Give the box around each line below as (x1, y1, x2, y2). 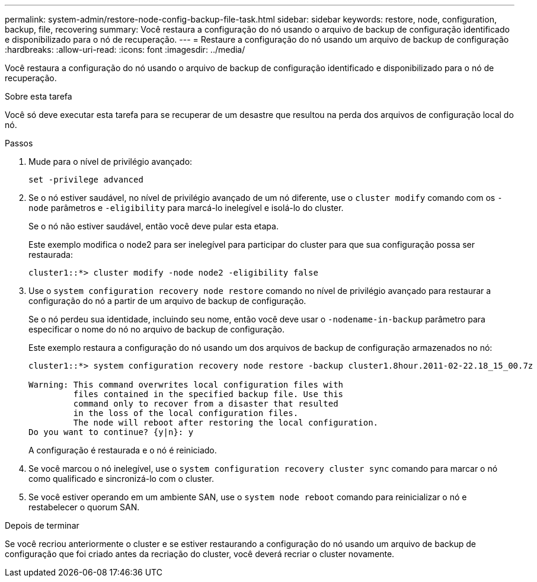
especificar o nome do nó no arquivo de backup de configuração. (28, 324, 285, 334)
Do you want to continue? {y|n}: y (28, 427, 194, 437)
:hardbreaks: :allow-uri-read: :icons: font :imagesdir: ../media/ (5, 44, 245, 55)
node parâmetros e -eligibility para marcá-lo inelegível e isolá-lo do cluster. (28, 203, 344, 213)
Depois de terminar (5, 520, 79, 530)
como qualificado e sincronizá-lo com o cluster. (28, 474, 214, 484)
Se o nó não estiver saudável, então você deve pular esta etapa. (28, 221, 279, 231)
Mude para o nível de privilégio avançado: (28, 156, 193, 167)
